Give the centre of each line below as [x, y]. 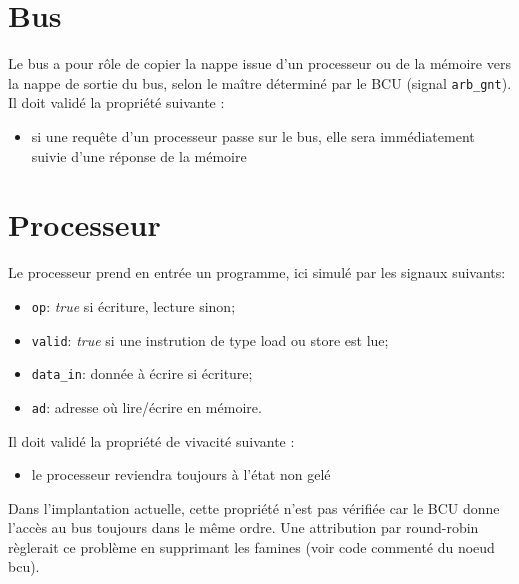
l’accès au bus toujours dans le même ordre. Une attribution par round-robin [243, 527]
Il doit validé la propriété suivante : [116, 102]
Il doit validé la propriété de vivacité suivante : [151, 440]
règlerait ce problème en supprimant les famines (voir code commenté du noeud [251, 546]
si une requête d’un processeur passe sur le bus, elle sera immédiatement [253, 135]
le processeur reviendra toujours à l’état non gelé [181, 474]
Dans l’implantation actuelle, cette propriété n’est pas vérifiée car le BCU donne [254, 507]
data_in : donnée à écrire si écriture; [142, 373]
